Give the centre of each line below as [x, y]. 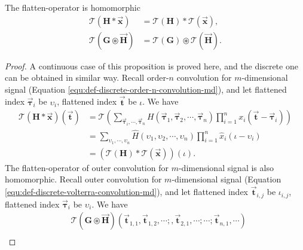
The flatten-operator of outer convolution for [87, 167]
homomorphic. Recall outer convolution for [83, 179]
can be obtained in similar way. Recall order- [87, 77]
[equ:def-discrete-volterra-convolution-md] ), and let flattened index [127, 192]
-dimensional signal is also [226, 167]
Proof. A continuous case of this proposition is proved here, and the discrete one [151, 65]
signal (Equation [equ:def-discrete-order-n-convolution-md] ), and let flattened [146, 89]
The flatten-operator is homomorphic [73, 7]
